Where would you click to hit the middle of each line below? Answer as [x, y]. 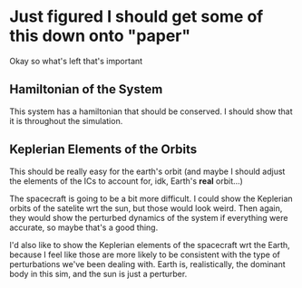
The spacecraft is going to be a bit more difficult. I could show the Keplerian [151, 198]
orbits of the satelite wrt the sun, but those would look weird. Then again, [146, 208]
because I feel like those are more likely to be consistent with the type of [145, 254]
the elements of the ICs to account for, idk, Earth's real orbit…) [126, 181]
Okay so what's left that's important [76, 61]
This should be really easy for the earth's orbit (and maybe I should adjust [147, 171]
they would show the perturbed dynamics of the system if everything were [149, 217]
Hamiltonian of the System [86, 89]
